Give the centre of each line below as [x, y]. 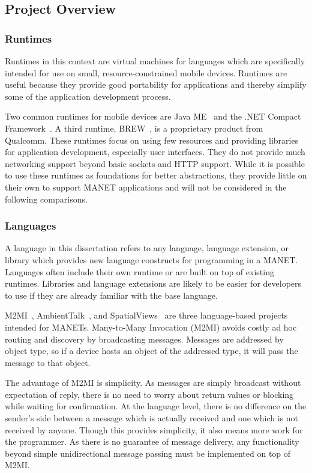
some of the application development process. [88, 96]
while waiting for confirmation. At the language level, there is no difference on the [156, 406]
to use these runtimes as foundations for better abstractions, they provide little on [156, 175]
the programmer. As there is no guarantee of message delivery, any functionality [152, 441]
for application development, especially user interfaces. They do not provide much [155, 152]
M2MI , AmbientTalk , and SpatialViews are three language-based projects [146, 315]
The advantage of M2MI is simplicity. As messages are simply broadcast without [153, 383]
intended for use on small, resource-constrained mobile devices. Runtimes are [146, 72]
